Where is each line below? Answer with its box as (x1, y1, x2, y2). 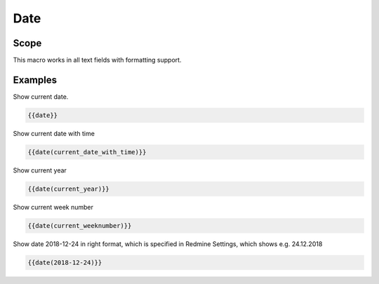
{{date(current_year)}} (27, 184, 110, 193)
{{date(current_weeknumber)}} (27, 222, 132, 229)
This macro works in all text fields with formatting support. (13, 56, 182, 65)
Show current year (13, 165, 67, 175)
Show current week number (13, 203, 94, 211)
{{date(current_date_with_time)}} (27, 148, 147, 156)
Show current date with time (13, 129, 95, 137)
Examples (13, 74, 58, 86)
